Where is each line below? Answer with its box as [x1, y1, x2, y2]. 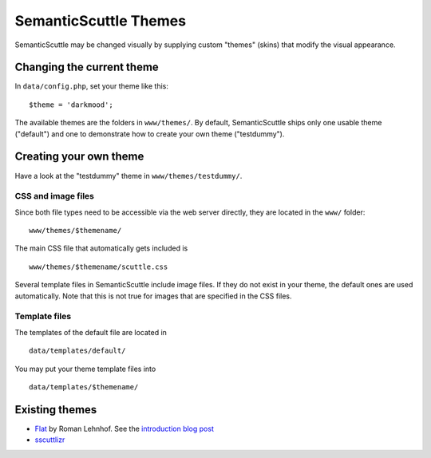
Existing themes [14, 403, 97, 417]
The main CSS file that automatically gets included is [14, 243, 188, 253]
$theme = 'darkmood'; [29, 100, 113, 109]
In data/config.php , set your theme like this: [14, 81, 169, 91]
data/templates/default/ [29, 346, 126, 355]
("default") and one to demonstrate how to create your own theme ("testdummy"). [14, 128, 285, 139]
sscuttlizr [34, 435, 65, 444]
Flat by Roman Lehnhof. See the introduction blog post [34, 424, 215, 433]
